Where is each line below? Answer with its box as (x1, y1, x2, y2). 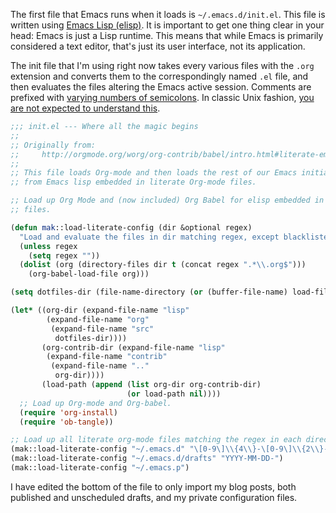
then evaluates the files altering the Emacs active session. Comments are (10, 81, 312, 93)
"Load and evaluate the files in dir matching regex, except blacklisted (19, 232, 333, 242)
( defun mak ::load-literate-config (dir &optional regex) (10, 222, 253, 233)
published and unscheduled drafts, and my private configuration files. (10, 491, 298, 503)
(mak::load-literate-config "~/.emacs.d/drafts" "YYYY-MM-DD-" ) (10, 454, 284, 464)
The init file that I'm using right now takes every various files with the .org (10, 60, 315, 71)
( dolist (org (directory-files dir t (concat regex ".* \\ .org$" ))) (19, 260, 307, 270)
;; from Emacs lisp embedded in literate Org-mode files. (10, 177, 257, 188)
